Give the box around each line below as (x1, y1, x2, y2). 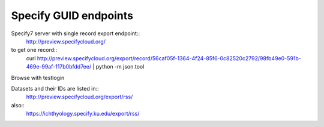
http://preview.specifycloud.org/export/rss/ (26, 93, 133, 101)
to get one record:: (11, 47, 58, 54)
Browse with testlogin (11, 74, 65, 81)
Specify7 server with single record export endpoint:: (11, 30, 140, 37)
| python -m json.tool (92, 63, 145, 70)
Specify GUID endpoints (11, 9, 133, 22)
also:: (11, 101, 25, 109)
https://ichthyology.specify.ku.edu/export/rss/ (26, 110, 140, 117)
